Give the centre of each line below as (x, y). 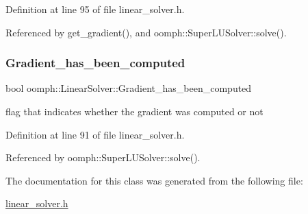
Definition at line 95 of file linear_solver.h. (95, 9)
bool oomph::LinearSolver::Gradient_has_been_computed (129, 88)
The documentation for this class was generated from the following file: (154, 180)
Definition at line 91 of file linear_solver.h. (95, 134)
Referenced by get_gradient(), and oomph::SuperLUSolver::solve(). (146, 32)
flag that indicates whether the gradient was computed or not (134, 111)
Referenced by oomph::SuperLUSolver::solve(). (103, 157)
